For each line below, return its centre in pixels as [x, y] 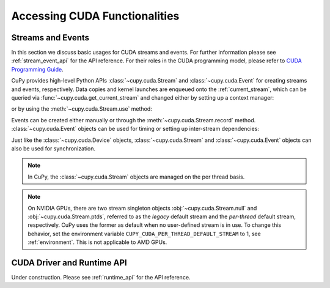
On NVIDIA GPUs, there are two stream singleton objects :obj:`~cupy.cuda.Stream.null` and [142, 208]
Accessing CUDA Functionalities [95, 16]
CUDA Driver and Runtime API [69, 263]
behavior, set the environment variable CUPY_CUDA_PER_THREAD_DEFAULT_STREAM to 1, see [144, 234]
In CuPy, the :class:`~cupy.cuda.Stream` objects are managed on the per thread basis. [136, 177]
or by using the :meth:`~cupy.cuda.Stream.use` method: [82, 109]
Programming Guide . [37, 69]
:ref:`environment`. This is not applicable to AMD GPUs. [97, 242]
